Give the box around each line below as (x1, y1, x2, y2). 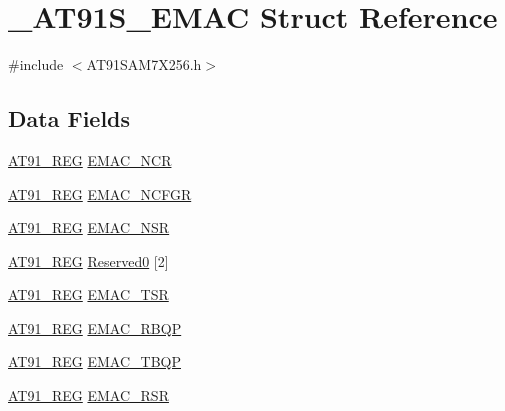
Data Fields (8, 103, 131, 134)
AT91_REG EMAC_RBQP (8, 317, 182, 338)
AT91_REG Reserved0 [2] (8, 250, 169, 271)
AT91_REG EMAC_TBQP (8, 351, 181, 372)
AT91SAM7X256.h (86, 54, 202, 75)
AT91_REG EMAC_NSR (8, 217, 170, 238)
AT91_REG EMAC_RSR (8, 385, 169, 406)
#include (8, 54, 64, 75)
